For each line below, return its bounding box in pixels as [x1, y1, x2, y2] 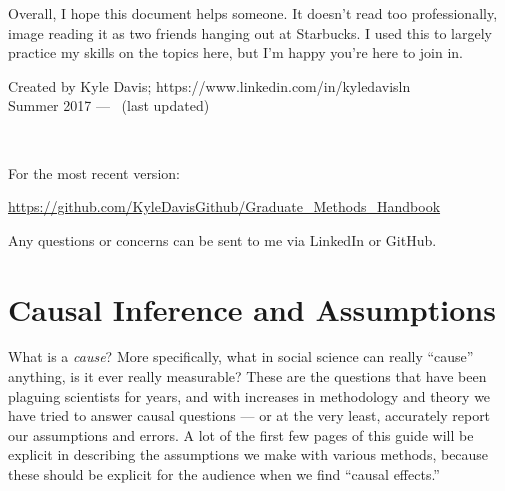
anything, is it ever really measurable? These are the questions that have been [8, 366, 487, 387]
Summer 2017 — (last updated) [8, 95, 210, 116]
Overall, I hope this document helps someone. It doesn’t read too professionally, [8, 3, 498, 23]
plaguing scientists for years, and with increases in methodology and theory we [8, 385, 491, 406]
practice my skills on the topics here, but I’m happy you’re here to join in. [8, 42, 463, 63]
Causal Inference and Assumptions [8, 288, 496, 329]
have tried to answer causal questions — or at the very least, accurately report [8, 405, 491, 426]
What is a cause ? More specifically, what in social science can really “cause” [8, 346, 474, 367]
